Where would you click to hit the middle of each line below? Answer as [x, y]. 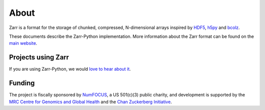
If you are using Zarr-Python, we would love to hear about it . [70, 69]
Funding [22, 83]
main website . [23, 43]
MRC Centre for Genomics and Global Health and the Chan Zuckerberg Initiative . [91, 102]
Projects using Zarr [39, 57]
